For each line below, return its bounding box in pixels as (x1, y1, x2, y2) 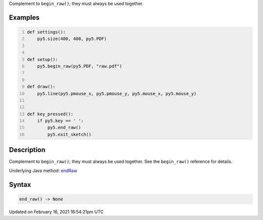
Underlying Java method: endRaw (9, 167, 77, 173)
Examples (9, 13, 40, 21)
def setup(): (27, 57, 58, 62)
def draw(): (27, 84, 56, 90)
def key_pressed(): (27, 111, 74, 117)
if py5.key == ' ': (37, 118, 84, 124)
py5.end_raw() (47, 125, 81, 130)
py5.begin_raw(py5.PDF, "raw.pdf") (37, 63, 122, 69)
